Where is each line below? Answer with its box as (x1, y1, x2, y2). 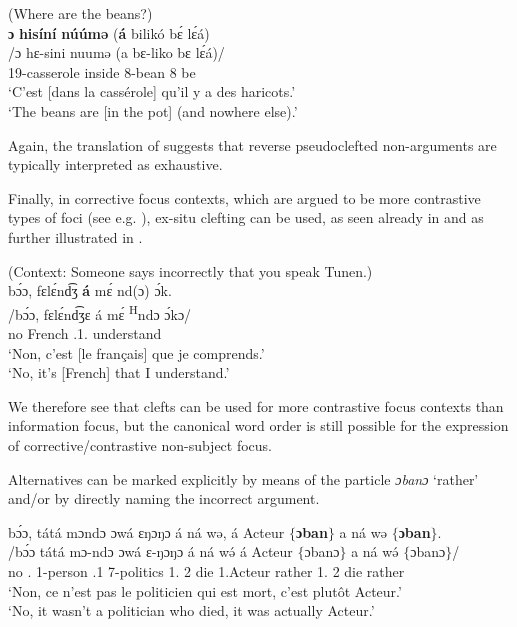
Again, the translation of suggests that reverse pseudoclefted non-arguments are (8, 134, 497, 155)
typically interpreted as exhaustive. (8, 154, 223, 175)
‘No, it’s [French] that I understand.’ (8, 362, 230, 383)
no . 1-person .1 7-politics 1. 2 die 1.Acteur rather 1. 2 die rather (8, 560, 405, 581)
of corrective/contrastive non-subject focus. (8, 434, 273, 455)
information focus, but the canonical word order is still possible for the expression (8, 415, 509, 436)
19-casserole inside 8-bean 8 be (8, 61, 196, 82)
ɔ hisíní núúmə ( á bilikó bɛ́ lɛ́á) (8, 22, 210, 43)
